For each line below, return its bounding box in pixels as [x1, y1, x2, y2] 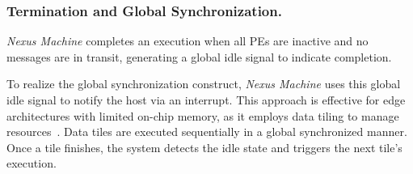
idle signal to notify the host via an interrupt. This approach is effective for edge [6, 91, 406, 108]
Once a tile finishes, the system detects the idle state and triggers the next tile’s [6, 138, 402, 155]
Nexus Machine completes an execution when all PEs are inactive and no [6, 32, 369, 49]
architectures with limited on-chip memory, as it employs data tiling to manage [6, 107, 399, 124]
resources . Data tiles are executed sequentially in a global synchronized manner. [6, 123, 407, 140]
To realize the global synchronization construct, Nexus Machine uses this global [6, 75, 401, 92]
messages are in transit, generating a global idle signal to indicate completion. [6, 48, 392, 65]
